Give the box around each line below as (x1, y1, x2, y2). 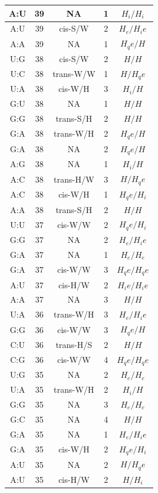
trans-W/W (52, 67, 95, 80)
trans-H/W (54, 172, 94, 185)
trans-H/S (55, 338, 92, 350)
